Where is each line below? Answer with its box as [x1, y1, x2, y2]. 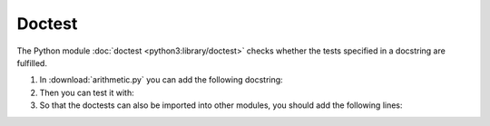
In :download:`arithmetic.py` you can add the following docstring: [39, 74, 283, 85]
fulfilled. [16, 57, 47, 68]
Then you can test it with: [39, 87, 135, 98]
